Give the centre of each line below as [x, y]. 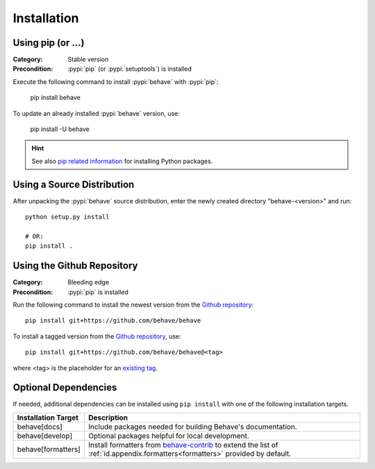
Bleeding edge [89, 282]
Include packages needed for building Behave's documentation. [193, 427]
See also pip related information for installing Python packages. [122, 161]
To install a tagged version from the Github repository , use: [97, 336]
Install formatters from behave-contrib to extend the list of [183, 445]
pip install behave [56, 98]
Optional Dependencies [65, 387]
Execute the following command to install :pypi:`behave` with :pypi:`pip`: [116, 82]
